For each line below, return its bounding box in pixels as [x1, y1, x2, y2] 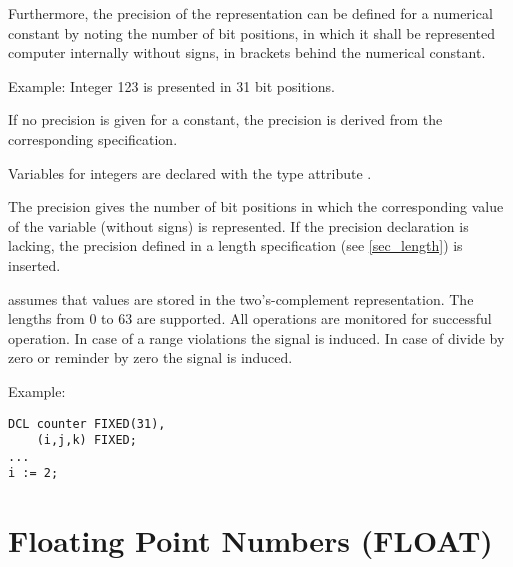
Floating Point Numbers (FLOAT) [8, 520, 493, 561]
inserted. [8, 254, 61, 275]
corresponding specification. [8, 128, 178, 149]
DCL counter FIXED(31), [8, 416, 166, 431]
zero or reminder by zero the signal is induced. [8, 347, 293, 368]
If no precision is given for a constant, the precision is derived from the [8, 109, 443, 130]
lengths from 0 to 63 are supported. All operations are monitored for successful [8, 308, 492, 329]
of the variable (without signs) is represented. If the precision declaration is [8, 215, 469, 236]
